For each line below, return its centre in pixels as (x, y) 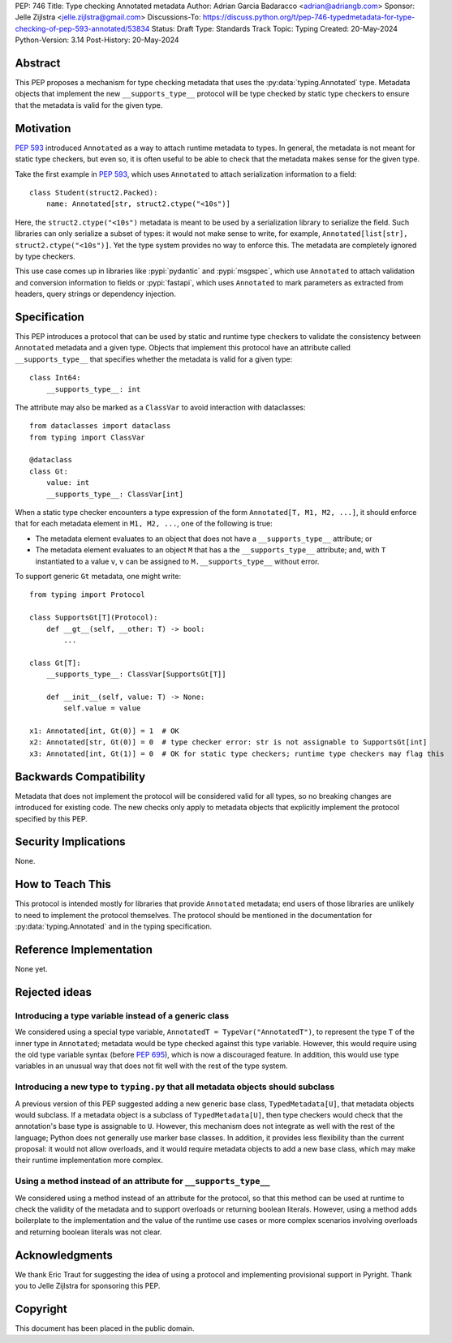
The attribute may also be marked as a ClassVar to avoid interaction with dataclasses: (160, 407)
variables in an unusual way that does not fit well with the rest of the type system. (151, 1066)
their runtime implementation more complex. (89, 1161)
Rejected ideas (54, 992)
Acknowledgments (64, 1255)
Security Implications (70, 842)
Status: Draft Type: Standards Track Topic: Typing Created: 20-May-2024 (274, 28)
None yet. (31, 969)
